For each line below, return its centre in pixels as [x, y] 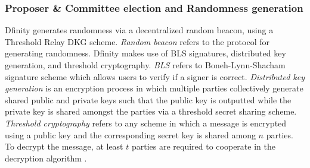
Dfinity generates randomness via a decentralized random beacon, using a [139, 30]
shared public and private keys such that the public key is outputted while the [148, 99]
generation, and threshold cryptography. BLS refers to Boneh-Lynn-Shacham [145, 65]
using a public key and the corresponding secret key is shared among [130, 134]
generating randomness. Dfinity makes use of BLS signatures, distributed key [145, 53]
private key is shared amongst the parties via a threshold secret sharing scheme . [151, 111]
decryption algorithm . [46, 158]
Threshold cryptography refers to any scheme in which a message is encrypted [146, 123]
